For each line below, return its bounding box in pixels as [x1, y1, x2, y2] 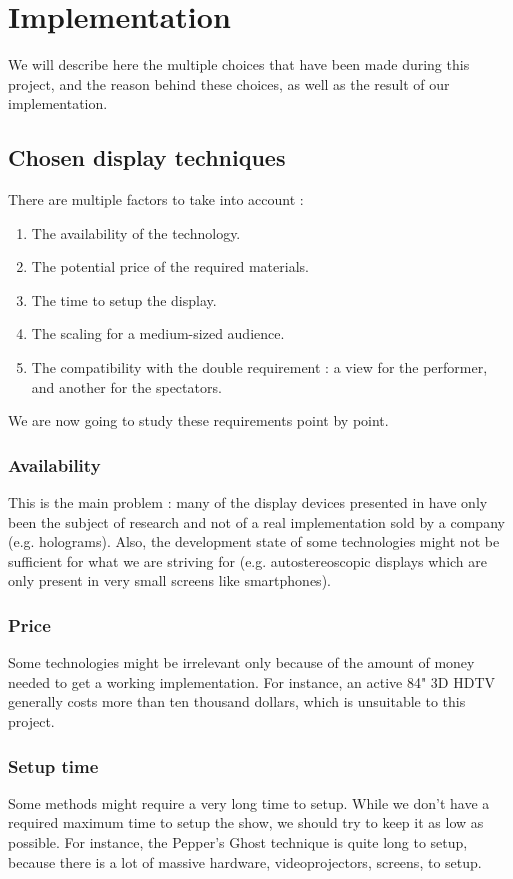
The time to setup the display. [31, 289, 217, 310]
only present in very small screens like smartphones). [8, 570, 331, 591]
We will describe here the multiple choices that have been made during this [8, 54, 470, 75]
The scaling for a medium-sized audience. [31, 323, 285, 344]
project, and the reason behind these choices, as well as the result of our [8, 73, 450, 94]
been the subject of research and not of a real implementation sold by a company [8, 511, 505, 532]
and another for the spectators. [31, 376, 222, 397]
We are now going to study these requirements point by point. [8, 410, 389, 431]
